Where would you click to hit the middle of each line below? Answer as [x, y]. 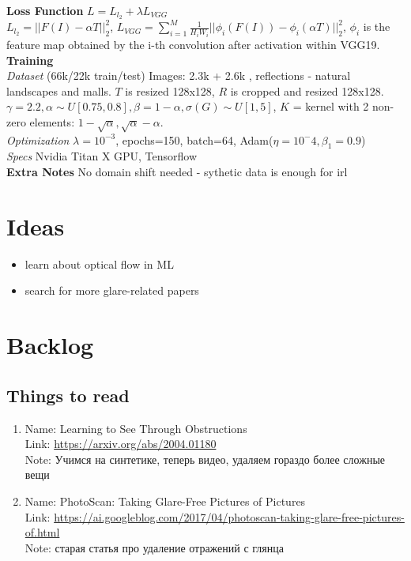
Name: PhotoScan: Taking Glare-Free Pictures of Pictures [165, 501]
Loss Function [45, 10]
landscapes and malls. [59, 90]
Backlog [50, 345]
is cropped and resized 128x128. [307, 90]
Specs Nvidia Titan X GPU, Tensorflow [102, 156]
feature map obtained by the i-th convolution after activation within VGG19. [193, 44]
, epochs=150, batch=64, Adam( [194, 139]
